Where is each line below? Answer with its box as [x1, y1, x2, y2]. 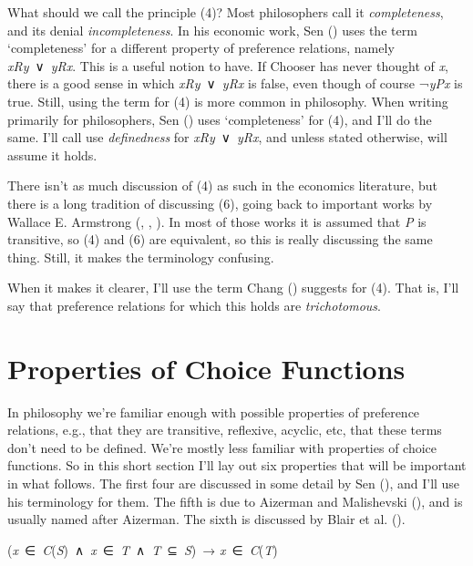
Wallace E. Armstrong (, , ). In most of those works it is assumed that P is [7, 211, 427, 231]
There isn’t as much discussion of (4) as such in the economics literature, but [7, 176, 438, 195]
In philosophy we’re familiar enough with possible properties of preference [7, 402, 420, 421]
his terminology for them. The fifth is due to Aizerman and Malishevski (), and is [7, 491, 463, 510]
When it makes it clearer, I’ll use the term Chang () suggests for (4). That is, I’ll [7, 278, 459, 297]
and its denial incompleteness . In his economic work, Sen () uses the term [7, 20, 417, 39]
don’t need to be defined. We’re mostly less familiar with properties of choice [7, 437, 437, 457]
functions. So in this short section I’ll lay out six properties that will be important [7, 456, 467, 475]
